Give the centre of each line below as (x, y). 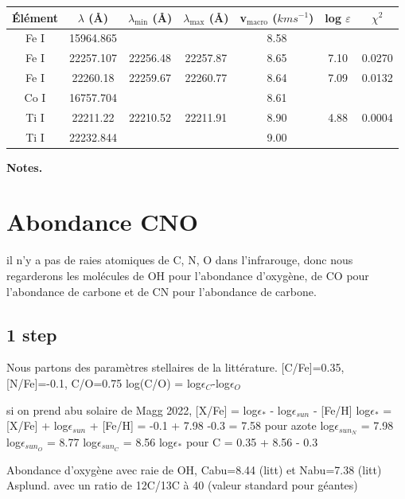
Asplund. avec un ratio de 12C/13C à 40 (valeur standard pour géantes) (182, 485)
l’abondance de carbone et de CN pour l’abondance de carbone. (162, 291)
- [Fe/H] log (342, 409)
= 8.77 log (72, 442)
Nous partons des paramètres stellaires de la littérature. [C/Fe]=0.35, (175, 367)
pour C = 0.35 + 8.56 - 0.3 (252, 442)
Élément (35, 17)
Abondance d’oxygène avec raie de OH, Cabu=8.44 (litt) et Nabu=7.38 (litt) (194, 469)
